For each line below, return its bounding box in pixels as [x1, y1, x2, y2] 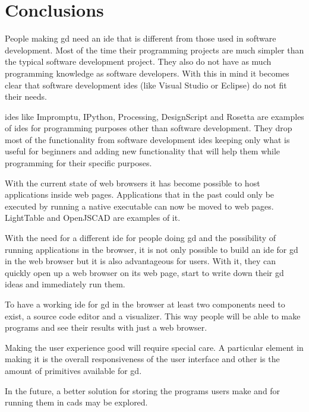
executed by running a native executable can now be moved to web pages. [5, 199, 274, 212]
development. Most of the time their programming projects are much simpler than [5, 43, 304, 56]
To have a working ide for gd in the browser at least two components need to [5, 298, 285, 310]
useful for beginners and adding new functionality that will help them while [5, 145, 280, 157]
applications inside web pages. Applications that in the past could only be [5, 188, 275, 201]
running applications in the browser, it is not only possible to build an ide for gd [5, 243, 298, 255]
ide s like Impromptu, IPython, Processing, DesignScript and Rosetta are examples [5, 110, 304, 122]
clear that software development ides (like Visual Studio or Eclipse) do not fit [5, 78, 287, 91]
